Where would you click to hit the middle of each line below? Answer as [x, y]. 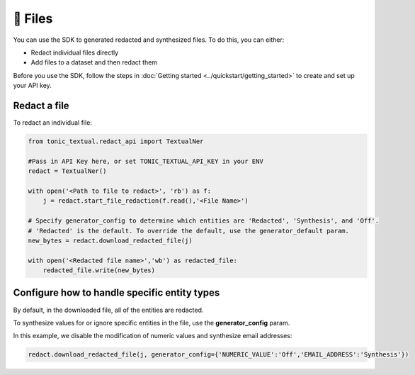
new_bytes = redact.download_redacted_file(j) [110, 240]
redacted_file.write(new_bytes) [99, 270]
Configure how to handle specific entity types [116, 293]
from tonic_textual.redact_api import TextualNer [116, 141]
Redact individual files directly [75, 52]
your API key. [33, 86]
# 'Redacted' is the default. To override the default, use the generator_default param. [189, 231]
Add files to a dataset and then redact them [94, 62]
